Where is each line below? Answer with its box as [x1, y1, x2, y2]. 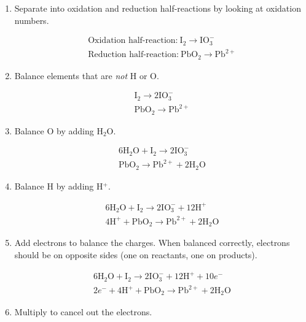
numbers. [14, 13, 49, 26]
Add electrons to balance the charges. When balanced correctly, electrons [14, 236, 290, 249]
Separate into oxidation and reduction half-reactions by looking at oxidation [14, 2, 301, 14]
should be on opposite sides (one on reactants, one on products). [14, 248, 257, 261]
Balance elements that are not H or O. [14, 69, 159, 82]
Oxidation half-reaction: [88, 36, 178, 45]
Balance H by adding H [14, 179, 103, 192]
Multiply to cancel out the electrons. [14, 305, 152, 318]
